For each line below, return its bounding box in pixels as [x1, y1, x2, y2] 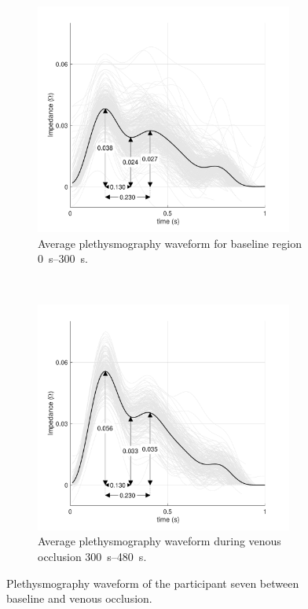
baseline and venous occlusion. [6, 590, 152, 607]
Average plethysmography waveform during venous [38, 533, 281, 549]
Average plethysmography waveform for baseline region [38, 234, 302, 251]
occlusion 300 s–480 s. [38, 548, 147, 565]
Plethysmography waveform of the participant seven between [6, 574, 299, 591]
